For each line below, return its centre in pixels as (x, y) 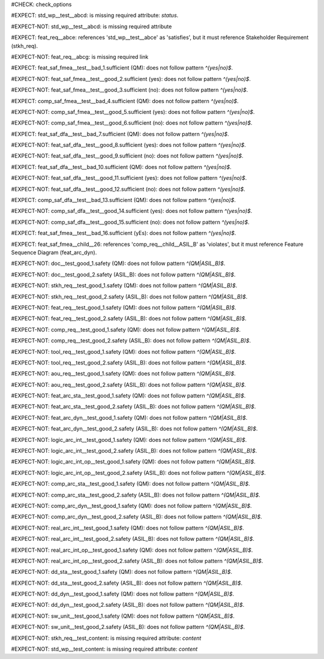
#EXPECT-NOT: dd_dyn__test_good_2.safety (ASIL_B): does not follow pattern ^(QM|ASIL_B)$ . (128, 605)
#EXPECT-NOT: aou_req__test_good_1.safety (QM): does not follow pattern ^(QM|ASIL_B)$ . (124, 374)
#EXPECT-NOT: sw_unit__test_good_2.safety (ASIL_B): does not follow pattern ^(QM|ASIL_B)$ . (128, 627)
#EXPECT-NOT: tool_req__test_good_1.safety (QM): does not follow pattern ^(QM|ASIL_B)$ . (124, 351)
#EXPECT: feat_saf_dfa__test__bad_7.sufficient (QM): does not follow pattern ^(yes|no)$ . (120, 134)
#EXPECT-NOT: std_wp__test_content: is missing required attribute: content (104, 649)
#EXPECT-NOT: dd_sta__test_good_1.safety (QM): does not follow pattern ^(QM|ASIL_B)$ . (122, 572)
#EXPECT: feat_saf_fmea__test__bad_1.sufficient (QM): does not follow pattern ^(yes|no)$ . (122, 68)
